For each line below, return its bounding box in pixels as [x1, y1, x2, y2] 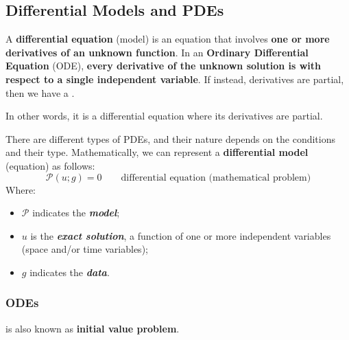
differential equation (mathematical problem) [121, 172, 311, 183]
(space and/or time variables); [21, 242, 148, 256]
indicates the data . [29, 264, 110, 279]
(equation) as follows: [5, 158, 95, 172]
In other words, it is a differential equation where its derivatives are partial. [5, 109, 323, 123]
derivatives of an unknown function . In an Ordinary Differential [5, 45, 309, 59]
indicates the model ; [32, 205, 120, 220]
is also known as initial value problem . [5, 321, 180, 335]
